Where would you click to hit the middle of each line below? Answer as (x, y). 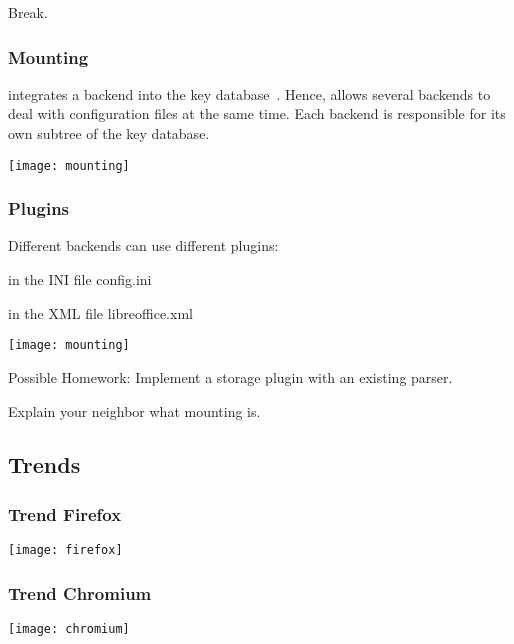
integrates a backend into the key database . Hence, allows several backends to (249, 93)
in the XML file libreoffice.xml (100, 312)
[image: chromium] (69, 628)
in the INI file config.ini (80, 279)
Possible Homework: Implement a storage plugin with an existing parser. (230, 376)
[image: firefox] (65, 550)
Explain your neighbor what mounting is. (134, 410)
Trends (44, 464)
